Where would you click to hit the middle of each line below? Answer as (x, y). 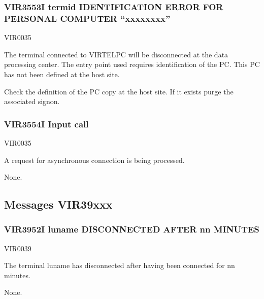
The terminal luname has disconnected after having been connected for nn (120, 265)
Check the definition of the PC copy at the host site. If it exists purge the (119, 91)
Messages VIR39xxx (58, 204)
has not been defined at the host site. (62, 74)
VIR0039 (18, 248)
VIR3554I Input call (46, 124)
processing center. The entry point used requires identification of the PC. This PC (132, 64)
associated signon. (32, 101)
